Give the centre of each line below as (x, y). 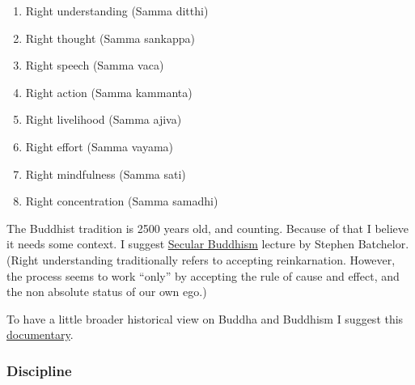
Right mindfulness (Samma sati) (106, 173)
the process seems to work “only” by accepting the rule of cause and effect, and (203, 275)
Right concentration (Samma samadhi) (122, 201)
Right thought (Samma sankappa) (110, 38)
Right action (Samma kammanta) (109, 92)
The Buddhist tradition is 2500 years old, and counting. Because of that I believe (207, 228)
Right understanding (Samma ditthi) (117, 11)
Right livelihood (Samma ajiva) (104, 119)
